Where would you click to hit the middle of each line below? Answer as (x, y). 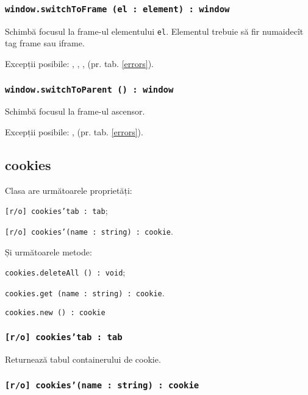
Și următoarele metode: (48, 251)
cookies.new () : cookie (55, 312)
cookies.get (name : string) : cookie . (85, 292)
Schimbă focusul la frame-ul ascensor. (75, 111)
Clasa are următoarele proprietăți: (69, 190)
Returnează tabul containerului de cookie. (83, 359)
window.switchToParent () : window (89, 89)
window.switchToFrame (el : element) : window (117, 9)
